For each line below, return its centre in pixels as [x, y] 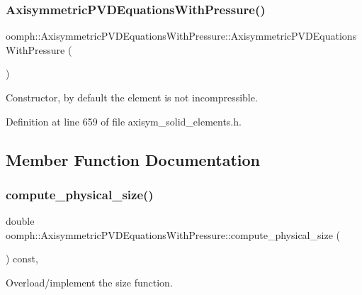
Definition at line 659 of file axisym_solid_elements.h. [124, 121]
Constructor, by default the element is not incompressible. [132, 97]
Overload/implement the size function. [89, 282]
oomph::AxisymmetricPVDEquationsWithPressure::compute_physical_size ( [173, 234]
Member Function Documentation [133, 159]
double [20, 221]
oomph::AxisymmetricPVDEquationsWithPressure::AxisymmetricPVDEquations [181, 36]
